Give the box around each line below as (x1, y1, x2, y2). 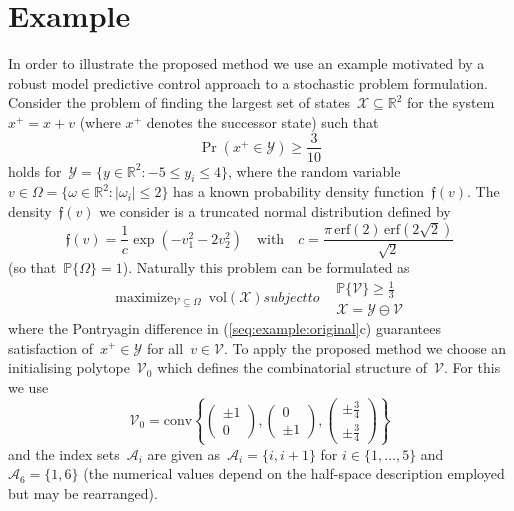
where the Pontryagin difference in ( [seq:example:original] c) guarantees (8, 317, 442, 338)
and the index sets (8, 443, 120, 464)
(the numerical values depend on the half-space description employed (83, 463, 505, 484)
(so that (8, 256, 57, 277)
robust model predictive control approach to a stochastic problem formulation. (8, 72, 488, 93)
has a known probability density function (173, 181, 425, 202)
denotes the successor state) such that (146, 111, 379, 132)
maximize (115, 290, 174, 305)
